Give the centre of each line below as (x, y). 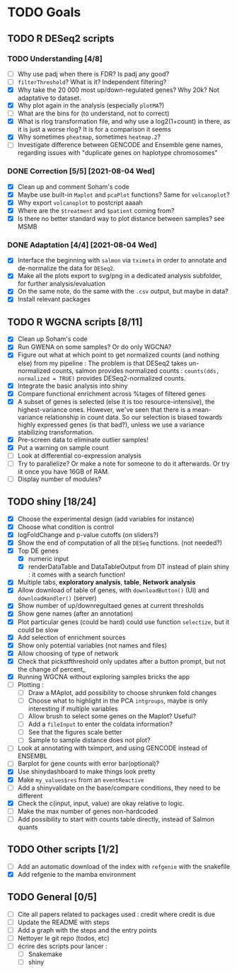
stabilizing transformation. (56, 432)
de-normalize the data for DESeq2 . (66, 268)
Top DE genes (38, 551)
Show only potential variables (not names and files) (92, 645)
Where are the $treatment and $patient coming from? (96, 210)
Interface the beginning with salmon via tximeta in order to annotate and (122, 260)
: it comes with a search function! (77, 575)
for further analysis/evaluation (62, 284)
